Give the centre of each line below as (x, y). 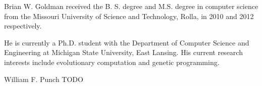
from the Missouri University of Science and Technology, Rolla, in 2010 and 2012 (129, 16)
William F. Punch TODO (44, 79)
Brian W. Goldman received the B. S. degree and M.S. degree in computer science (131, 6)
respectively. (23, 26)
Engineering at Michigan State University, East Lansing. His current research (123, 52)
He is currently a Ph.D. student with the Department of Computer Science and (127, 42)
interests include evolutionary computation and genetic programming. (112, 62)
